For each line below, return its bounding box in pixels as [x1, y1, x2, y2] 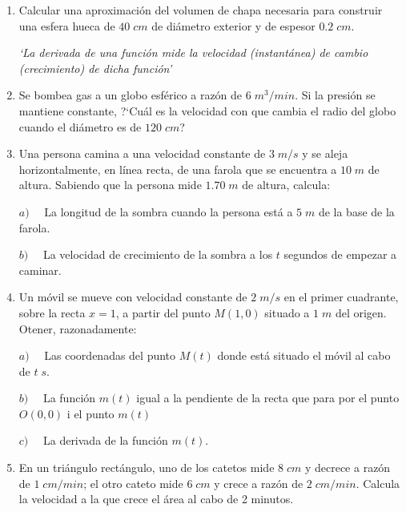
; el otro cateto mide [83, 474, 183, 491]
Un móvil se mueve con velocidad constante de [18, 288, 247, 305]
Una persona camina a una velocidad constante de [18, 145, 266, 162]
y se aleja [302, 145, 348, 162]
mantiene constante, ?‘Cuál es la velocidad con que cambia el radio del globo [18, 102, 396, 119]
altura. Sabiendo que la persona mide [18, 176, 202, 193]
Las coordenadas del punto [44, 347, 176, 364]
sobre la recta [18, 304, 86, 321]
